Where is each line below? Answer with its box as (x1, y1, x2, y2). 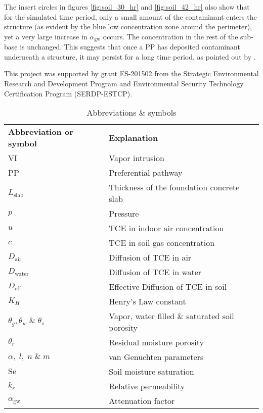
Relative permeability (109, 380, 185, 392)
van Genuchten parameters (109, 351, 204, 363)
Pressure (109, 208, 139, 220)
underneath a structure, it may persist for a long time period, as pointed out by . (4, 51, 256, 62)
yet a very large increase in (4, 31, 87, 41)
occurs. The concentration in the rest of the (103, 31, 238, 41)
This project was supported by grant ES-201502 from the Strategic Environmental (4, 68, 259, 79)
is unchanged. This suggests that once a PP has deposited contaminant (20, 41, 240, 52)
